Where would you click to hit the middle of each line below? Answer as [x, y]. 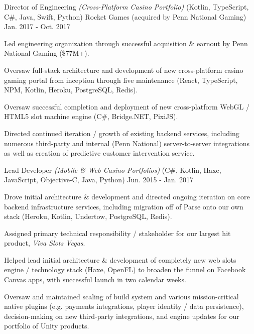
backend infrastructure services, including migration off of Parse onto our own [124, 206]
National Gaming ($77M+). [47, 53]
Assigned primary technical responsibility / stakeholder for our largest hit [117, 233]
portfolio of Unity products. [47, 326]
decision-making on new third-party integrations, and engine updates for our [122, 316]
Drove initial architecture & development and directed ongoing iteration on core [127, 196]
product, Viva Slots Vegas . [45, 243]
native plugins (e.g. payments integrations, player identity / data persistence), [124, 306]
